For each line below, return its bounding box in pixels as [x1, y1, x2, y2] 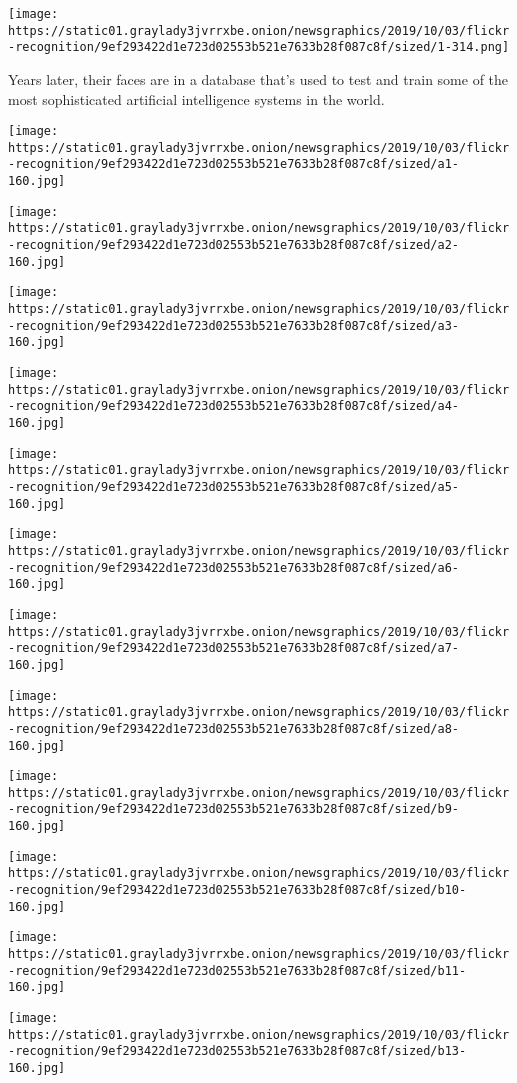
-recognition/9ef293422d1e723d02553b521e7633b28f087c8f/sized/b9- [8, 802, 460, 817]
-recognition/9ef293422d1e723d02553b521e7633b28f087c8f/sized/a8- [8, 721, 460, 736]
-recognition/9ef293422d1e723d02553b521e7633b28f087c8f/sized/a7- [8, 641, 460, 656]
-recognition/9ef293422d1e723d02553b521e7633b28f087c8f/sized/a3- [8, 318, 460, 333]
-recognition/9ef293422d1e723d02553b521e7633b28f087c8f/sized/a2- [8, 238, 460, 253]
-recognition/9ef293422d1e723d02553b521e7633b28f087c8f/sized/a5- [8, 479, 460, 494]
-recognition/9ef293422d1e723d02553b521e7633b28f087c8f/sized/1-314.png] [8, 40, 510, 55]
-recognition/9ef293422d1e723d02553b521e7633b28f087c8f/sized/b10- [8, 883, 467, 898]
